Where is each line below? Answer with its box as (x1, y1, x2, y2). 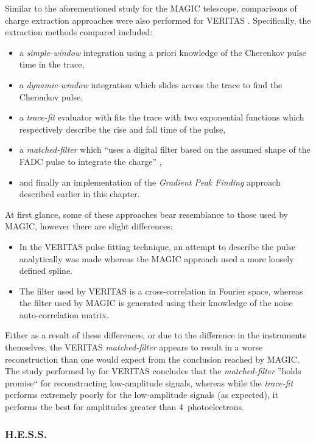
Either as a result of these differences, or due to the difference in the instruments (5, 329, 306, 341)
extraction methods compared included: (5, 26, 153, 38)
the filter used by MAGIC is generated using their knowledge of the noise (19, 296, 293, 309)
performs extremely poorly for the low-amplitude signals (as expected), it (5, 388, 278, 401)
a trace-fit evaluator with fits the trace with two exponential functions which (19, 111, 304, 124)
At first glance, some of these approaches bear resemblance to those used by (5, 208, 288, 220)
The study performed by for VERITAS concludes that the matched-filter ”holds (5, 365, 301, 377)
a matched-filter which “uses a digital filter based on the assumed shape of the (19, 143, 311, 156)
